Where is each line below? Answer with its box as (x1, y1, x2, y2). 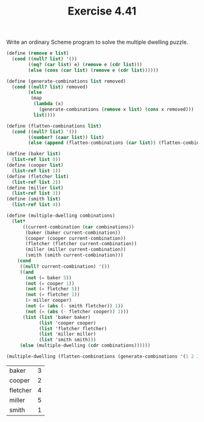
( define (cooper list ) (6, 162, 64, 168)
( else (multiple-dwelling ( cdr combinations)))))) (19, 342, 151, 349)
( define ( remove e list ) (6, 50, 69, 56)
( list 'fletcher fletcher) (38, 325, 107, 332)
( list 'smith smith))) (38, 337, 97, 343)
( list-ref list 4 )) (12, 202, 61, 208)
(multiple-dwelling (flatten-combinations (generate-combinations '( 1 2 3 (6, 353, 200, 359)
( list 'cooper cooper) (38, 320, 97, 326)
